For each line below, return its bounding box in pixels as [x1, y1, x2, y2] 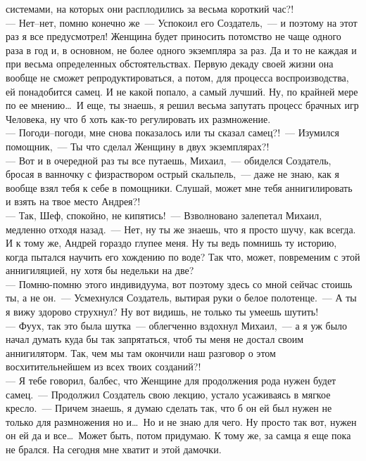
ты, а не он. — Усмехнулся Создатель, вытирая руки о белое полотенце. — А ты [6, 290, 357, 305]
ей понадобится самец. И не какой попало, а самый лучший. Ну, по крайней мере [6, 84, 358, 98]
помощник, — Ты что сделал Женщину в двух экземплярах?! [6, 138, 270, 153]
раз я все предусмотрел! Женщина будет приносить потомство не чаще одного [6, 29, 341, 44]
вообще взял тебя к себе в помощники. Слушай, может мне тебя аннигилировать [6, 180, 353, 195]
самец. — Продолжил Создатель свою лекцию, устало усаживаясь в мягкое [6, 387, 331, 401]
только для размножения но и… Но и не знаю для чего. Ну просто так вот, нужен [6, 414, 357, 429]
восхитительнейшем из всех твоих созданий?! [6, 359, 201, 374]
